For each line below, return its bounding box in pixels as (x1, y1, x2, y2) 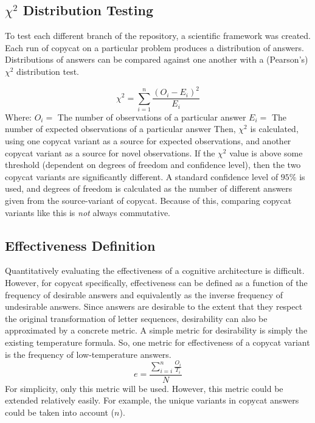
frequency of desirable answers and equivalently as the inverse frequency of (5, 288, 283, 301)
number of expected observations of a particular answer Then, (5, 122, 236, 135)
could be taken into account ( (5, 405, 115, 418)
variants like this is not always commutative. (5, 206, 170, 218)
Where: (5, 110, 32, 123)
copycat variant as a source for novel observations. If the (5, 146, 215, 159)
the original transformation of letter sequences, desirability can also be (5, 312, 268, 324)
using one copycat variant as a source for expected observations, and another (5, 135, 291, 147)
